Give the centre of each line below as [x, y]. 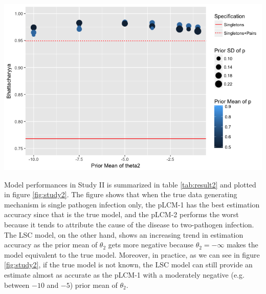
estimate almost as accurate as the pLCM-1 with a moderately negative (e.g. [124, 274]
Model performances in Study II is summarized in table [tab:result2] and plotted [130, 184]
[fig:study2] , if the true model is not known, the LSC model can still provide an [128, 265]
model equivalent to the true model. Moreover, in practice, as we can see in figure [132, 254]
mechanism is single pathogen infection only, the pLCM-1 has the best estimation [132, 204]
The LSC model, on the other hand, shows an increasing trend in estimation [124, 234]
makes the [242, 245]
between [17, 285]
